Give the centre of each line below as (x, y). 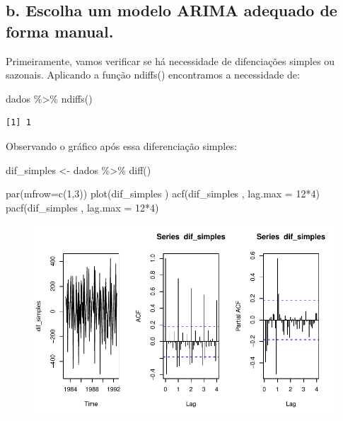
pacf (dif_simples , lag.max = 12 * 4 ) (82, 207)
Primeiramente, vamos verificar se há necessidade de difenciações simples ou (170, 60)
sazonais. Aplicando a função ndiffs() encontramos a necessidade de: (153, 75)
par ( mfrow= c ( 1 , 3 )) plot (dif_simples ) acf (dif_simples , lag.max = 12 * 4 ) (163, 194)
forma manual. (60, 31)
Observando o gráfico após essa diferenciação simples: (121, 145)
